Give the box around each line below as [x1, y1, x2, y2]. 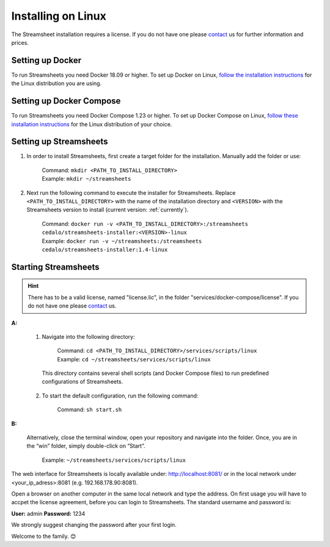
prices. [11, 39, 29, 46]
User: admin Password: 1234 [11, 510, 86, 517]
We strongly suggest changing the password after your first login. [11, 521, 177, 529]
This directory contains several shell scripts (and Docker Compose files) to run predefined [42, 369, 269, 377]
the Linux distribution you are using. [11, 80, 102, 87]
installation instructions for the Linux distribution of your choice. [11, 120, 172, 128]
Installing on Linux [11, 9, 106, 23]
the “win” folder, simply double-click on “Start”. [26, 442, 145, 450]
